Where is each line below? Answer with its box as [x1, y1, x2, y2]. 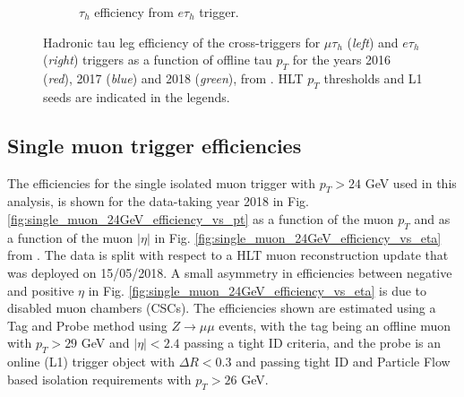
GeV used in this [365, 173, 457, 192]
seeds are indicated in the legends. [43, 87, 230, 106]
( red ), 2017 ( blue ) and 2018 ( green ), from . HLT [43, 68, 304, 87]
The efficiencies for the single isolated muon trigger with [7, 173, 316, 192]
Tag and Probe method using [7, 315, 168, 334]
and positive [7, 280, 74, 299]
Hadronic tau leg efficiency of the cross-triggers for [43, 32, 321, 51]
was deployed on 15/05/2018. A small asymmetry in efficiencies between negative [7, 263, 452, 281]
